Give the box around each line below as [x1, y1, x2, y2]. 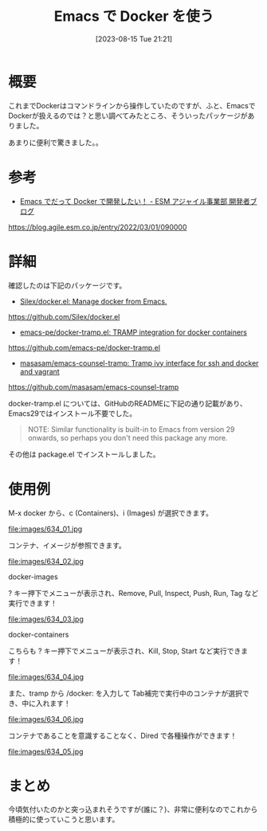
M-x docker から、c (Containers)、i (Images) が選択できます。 [8, 508, 214, 518]
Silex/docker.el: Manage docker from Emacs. [19, 296, 167, 306]
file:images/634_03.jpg [8, 614, 84, 624]
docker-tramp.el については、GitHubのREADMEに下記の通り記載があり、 [8, 398, 247, 408]
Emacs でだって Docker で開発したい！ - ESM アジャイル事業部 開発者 [19, 196, 251, 206]
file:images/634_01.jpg [8, 523, 83, 534]
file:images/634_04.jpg [8, 672, 84, 681]
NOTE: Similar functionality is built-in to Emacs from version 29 [27, 424, 235, 434]
